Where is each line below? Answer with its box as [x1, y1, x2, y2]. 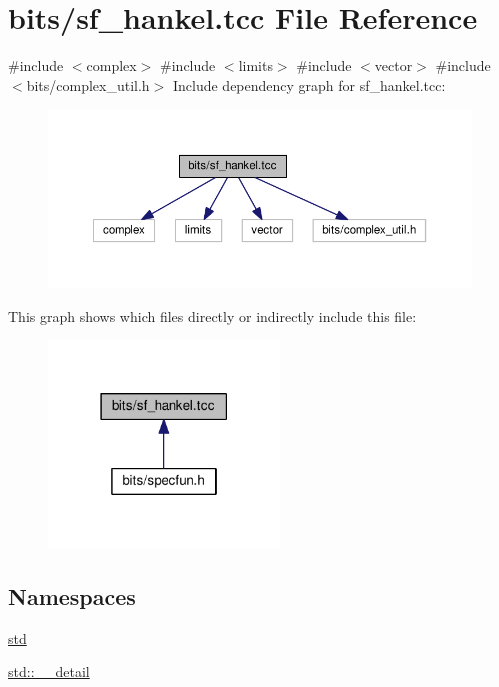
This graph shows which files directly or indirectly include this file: [8, 305, 417, 326]
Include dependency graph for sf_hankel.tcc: [172, 74, 446, 95]
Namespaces [8, 580, 136, 611]
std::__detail [8, 661, 90, 682]
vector [374, 55, 413, 76]
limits [238, 55, 273, 76]
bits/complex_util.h [26, 74, 150, 95]
